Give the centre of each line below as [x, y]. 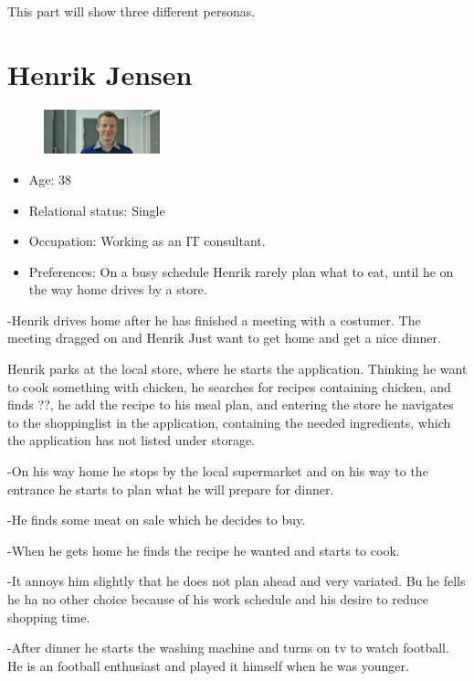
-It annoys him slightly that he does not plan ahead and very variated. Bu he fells [237, 581]
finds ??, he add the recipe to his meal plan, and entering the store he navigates [231, 404]
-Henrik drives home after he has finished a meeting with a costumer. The [214, 319]
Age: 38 [50, 179]
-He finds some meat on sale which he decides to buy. [157, 520]
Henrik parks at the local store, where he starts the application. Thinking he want [237, 369]
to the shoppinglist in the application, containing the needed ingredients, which [229, 422]
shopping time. [49, 617]
